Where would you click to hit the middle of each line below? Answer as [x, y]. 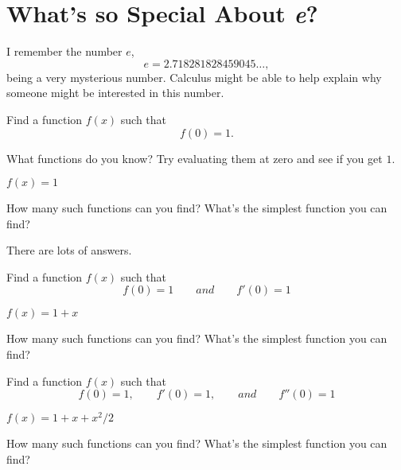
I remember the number [64, 51]
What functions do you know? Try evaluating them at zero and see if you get [195, 158]
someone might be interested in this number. [115, 93]
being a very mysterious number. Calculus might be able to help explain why [194, 77]
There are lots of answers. [69, 250]
